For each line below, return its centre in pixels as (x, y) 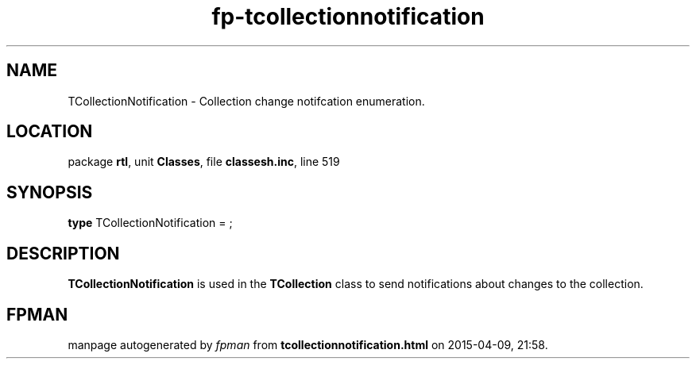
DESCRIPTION (63, 253)
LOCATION (50, 132)
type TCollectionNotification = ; (150, 223)
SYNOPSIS (50, 192)
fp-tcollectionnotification (348, 17)
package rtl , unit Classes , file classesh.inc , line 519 (204, 162)
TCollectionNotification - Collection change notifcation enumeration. (246, 101)
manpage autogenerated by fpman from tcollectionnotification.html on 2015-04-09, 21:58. (308, 344)
